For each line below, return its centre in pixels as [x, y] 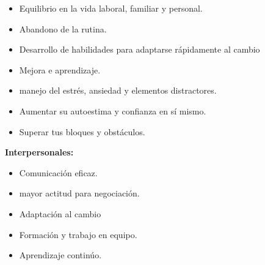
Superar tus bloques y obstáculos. [82, 131]
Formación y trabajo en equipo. [78, 234]
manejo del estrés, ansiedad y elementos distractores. [118, 90]
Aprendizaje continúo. [60, 255]
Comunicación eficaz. [58, 172]
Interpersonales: [39, 152]
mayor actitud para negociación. [79, 193]
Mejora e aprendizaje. [60, 69]
